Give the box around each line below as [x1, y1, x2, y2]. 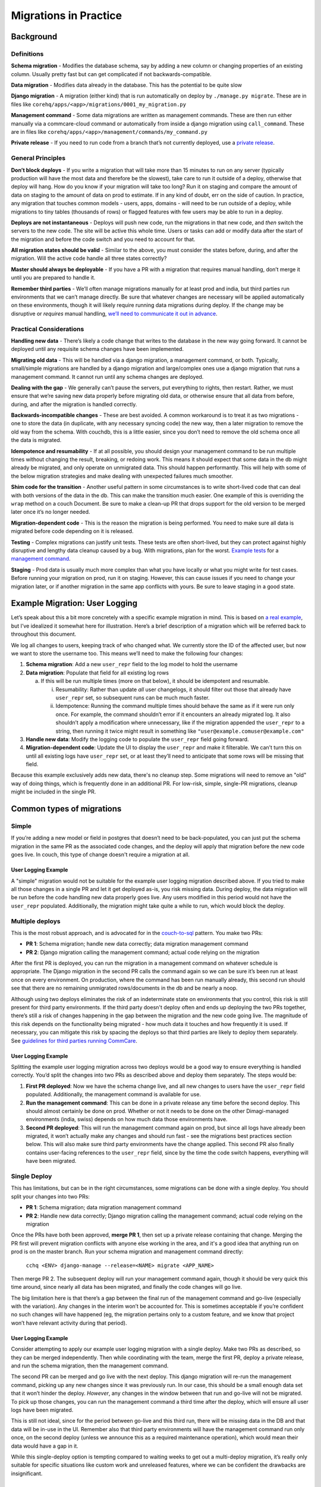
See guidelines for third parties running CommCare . [11, 1037, 138, 1044]
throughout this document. [11, 630, 77, 638]
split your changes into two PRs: [11, 1193, 90, 1200]
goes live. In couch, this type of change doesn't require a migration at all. [11, 851, 190, 858]
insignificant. [11, 1470, 43, 1477]
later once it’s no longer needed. [11, 509, 90, 516]
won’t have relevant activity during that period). [11, 1319, 127, 1326]
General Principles [11, 154, 65, 162]
